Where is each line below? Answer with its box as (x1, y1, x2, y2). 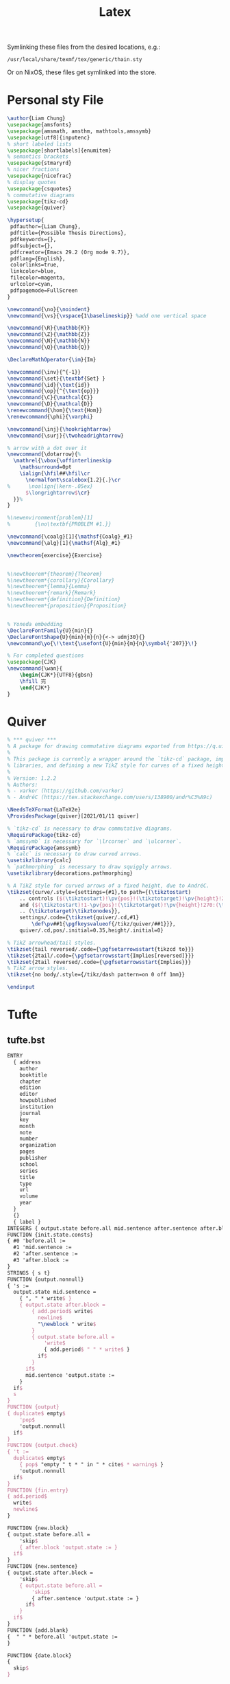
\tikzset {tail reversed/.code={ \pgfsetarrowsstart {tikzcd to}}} (7, 945, 194, 952)
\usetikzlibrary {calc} (7, 857, 72, 864)
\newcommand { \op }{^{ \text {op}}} (7, 388, 99, 395)
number (19, 1135, 38, 1143)
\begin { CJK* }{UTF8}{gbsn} (19, 671, 94, 678)
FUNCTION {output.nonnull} (7, 1276, 84, 1283)
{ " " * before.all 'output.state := (7, 1633, 118, 1640)
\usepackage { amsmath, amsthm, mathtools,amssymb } (7, 128, 152, 135)
